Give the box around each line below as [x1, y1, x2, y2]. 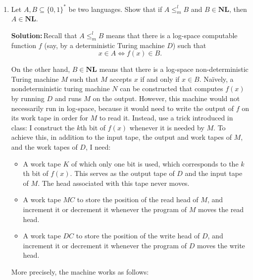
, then [229, 3, 247, 14]
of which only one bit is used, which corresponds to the [71, 158, 239, 168]
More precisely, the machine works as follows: [11, 266, 149, 277]
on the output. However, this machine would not [93, 93, 240, 104]
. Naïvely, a [199, 73, 234, 84]
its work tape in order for [11, 112, 88, 123]
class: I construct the [11, 122, 75, 132]
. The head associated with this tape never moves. [38, 177, 190, 188]
